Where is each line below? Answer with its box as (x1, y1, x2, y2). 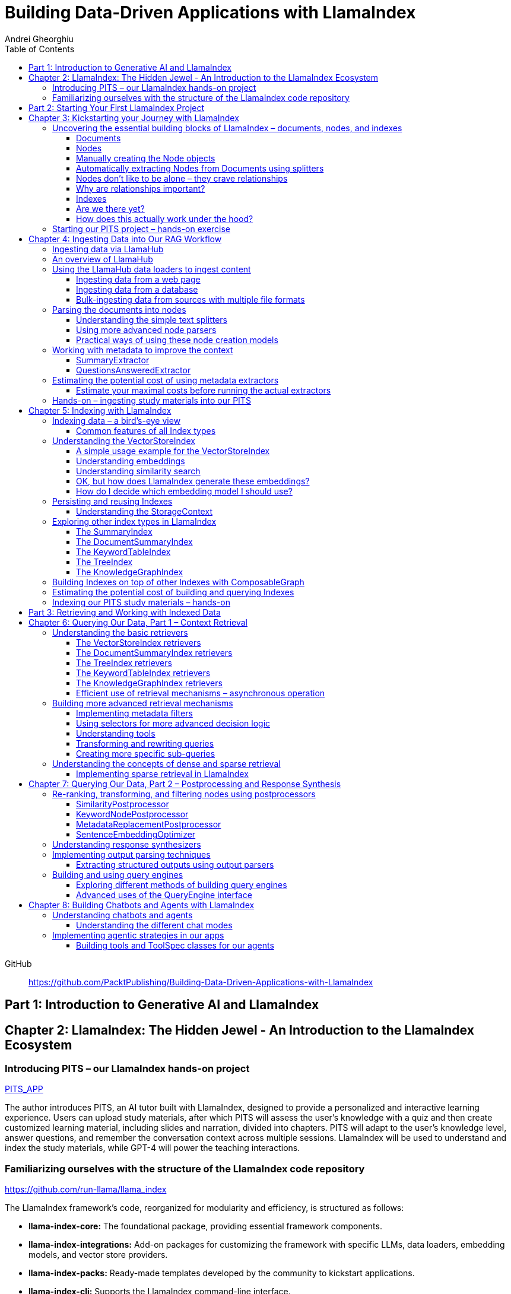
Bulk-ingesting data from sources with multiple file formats (76, 294, 305, 305)
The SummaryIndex (76, 526, 153, 537)
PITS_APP (5, 1084, 43, 1095)
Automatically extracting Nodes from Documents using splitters (76, 163, 324, 173)
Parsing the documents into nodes (52, 304, 186, 315)
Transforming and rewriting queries (76, 738, 214, 749)
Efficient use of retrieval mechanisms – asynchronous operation (76, 687, 325, 698)
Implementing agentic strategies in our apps (52, 930, 224, 940)
